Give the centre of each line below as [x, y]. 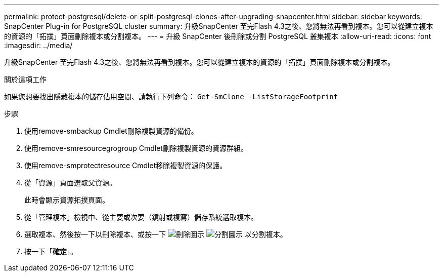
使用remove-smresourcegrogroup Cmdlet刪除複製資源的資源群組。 [136, 148]
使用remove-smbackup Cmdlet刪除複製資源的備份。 [111, 131]
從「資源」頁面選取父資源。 [70, 183]
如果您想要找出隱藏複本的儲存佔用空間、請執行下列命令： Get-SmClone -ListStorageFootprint [171, 96]
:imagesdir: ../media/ [38, 45]
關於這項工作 [25, 79]
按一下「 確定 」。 [51, 251]
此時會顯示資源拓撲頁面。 [67, 200]
